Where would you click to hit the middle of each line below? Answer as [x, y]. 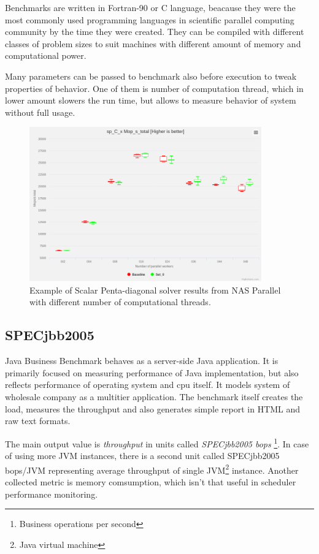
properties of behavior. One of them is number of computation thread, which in [154, 88]
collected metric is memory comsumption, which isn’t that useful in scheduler [151, 481]
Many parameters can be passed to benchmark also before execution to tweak [151, 76]
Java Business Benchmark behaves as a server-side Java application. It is [142, 361]
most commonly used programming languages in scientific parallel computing [150, 19]
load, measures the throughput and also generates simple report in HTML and [153, 408]
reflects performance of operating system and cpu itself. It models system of [148, 385]
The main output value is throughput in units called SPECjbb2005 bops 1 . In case [157, 442]
